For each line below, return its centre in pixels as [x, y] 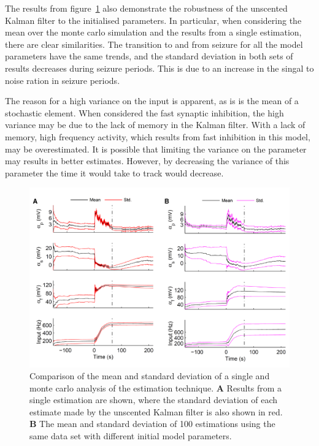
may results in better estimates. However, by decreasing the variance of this [147, 161]
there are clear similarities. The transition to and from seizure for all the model [154, 44]
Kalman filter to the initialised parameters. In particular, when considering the [153, 20]
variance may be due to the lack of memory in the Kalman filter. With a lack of [155, 125]
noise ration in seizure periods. [63, 80]
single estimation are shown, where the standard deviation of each [154, 400]
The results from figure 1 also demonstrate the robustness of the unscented [146, 8]
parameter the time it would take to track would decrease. [114, 172]
